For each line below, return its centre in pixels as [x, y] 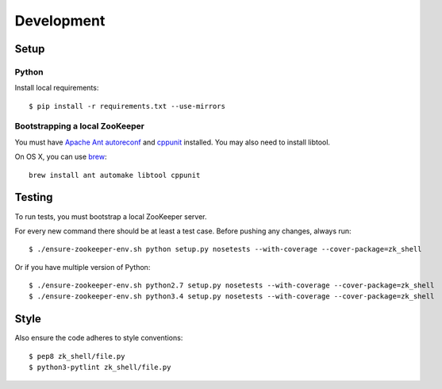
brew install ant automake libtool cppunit [115, 175]
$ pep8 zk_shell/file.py [77, 356]
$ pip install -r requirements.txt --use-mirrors [127, 106]
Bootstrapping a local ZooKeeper [79, 126]
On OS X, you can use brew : [61, 157]
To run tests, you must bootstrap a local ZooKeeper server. [111, 216]
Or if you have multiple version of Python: [83, 267]
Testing [34, 197]
